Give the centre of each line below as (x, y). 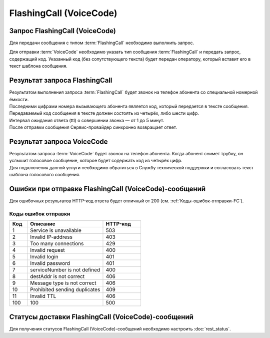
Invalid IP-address (51, 237)
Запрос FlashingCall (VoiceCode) (62, 31)
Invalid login (44, 257)
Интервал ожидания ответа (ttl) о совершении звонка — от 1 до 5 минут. (87, 120)
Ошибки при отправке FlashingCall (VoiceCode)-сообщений (107, 189)
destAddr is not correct (57, 276)
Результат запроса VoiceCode (58, 141)
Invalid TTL (43, 296)
